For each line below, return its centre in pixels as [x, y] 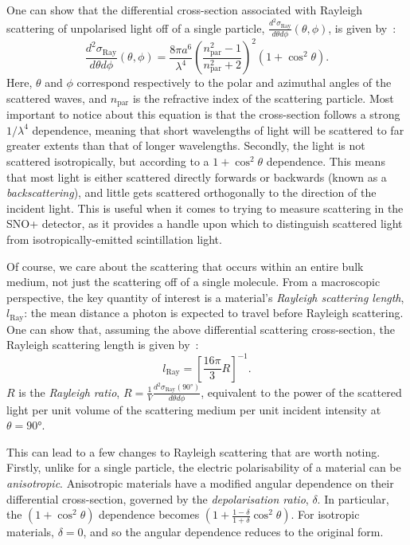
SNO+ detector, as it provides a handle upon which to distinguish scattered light [205, 223]
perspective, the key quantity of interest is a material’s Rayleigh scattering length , [205, 297]
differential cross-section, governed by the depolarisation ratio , [158, 498]
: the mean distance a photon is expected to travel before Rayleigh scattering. [214, 313]
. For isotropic [325, 514]
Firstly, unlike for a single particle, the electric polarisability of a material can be [204, 467]
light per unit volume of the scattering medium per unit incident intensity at [194, 409]
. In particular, [353, 498]
